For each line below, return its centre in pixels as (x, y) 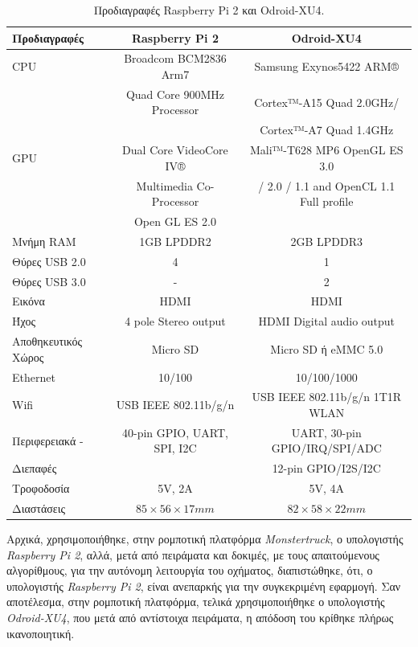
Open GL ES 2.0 (175, 221)
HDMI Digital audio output (327, 321)
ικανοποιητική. (41, 633)
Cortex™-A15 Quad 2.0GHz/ (327, 102)
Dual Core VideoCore (175, 150)
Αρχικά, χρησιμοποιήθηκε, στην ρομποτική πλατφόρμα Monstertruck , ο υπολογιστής (205, 539)
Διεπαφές (35, 468)
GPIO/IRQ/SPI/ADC (326, 448)
